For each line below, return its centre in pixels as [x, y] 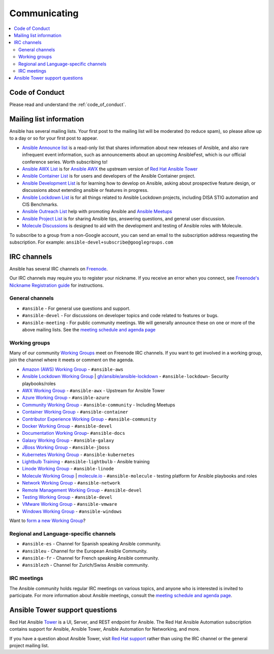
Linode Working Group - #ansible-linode [68, 469]
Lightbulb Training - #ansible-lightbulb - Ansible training [86, 461]
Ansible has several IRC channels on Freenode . [59, 268]
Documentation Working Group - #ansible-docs [74, 433]
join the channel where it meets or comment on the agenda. [72, 360]
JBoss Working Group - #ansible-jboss [66, 448]
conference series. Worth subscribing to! [65, 162]
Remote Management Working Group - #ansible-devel [82, 490]
